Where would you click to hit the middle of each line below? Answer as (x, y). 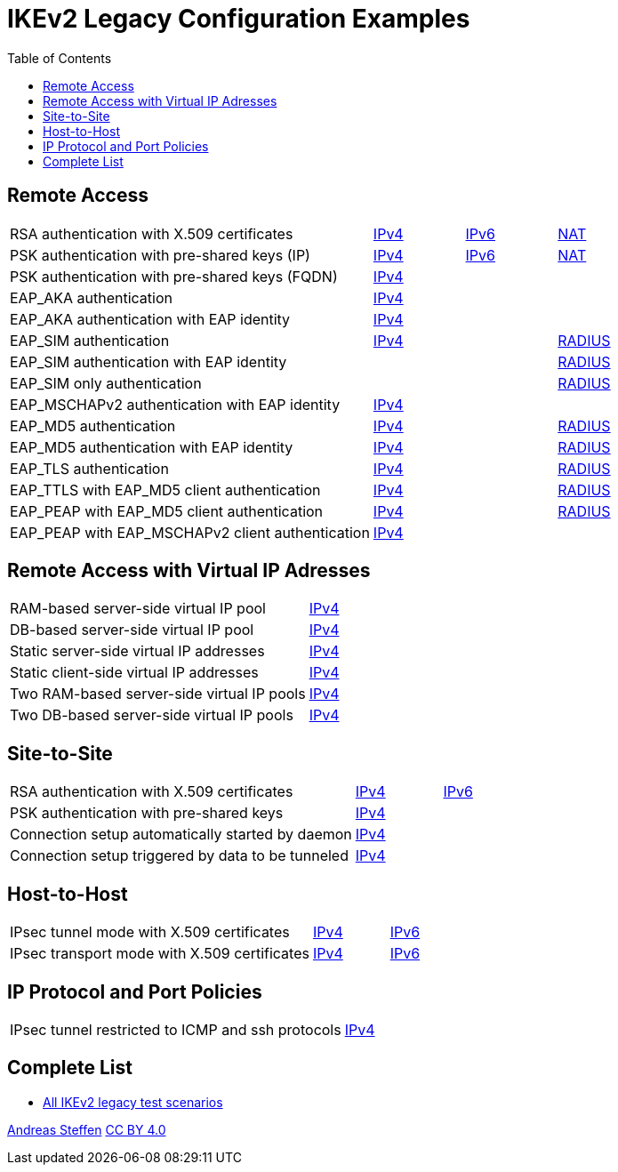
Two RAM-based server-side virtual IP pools (158, 694)
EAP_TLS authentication (89, 468)
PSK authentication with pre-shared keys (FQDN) (174, 276)
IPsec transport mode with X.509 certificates (160, 954)
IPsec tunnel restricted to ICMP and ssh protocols (176, 1029)
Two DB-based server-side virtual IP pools (152, 715)
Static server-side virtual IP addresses (137, 651)
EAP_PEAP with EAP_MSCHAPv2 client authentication (190, 532)
